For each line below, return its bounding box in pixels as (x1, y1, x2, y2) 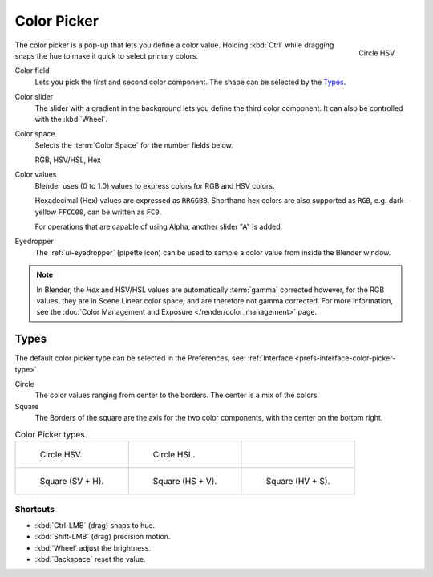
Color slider (14, 92, 54, 102)
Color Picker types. (14, 429, 87, 440)
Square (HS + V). (152, 475, 217, 486)
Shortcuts (14, 504, 55, 515)
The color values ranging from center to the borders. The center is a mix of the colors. (34, 390, 320, 400)
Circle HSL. (152, 449, 196, 460)
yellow (34, 207, 57, 217)
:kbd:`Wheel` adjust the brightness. (34, 542, 152, 553)
